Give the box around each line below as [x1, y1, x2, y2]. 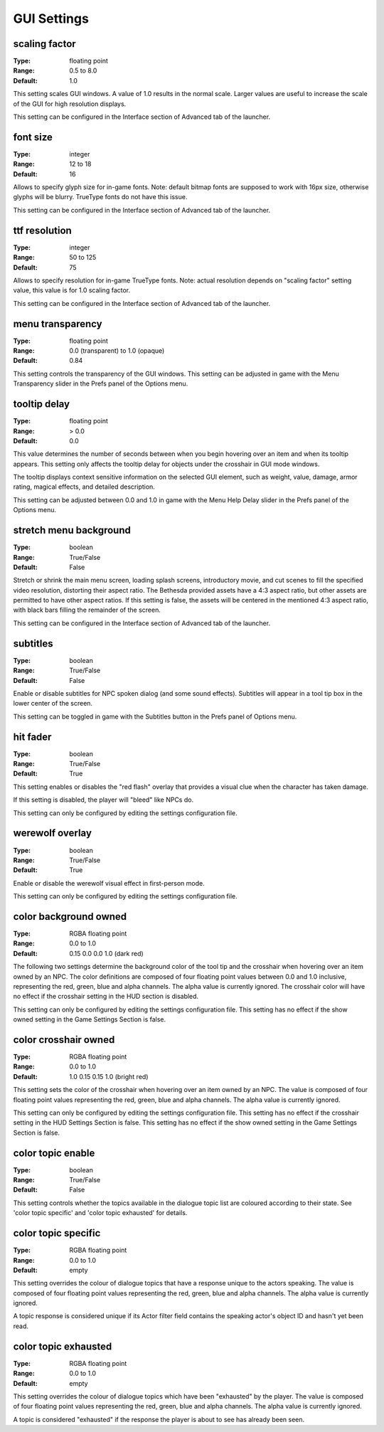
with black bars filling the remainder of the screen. [13, 605, 161, 615]
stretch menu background [13, 524, 131, 536]
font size [13, 131, 53, 143]
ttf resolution [13, 224, 73, 236]
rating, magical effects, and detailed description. [13, 482, 156, 491]
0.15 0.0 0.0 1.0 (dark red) [69, 949, 144, 958]
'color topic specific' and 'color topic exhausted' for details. [13, 1209, 188, 1217]
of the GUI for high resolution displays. [13, 100, 127, 108]
